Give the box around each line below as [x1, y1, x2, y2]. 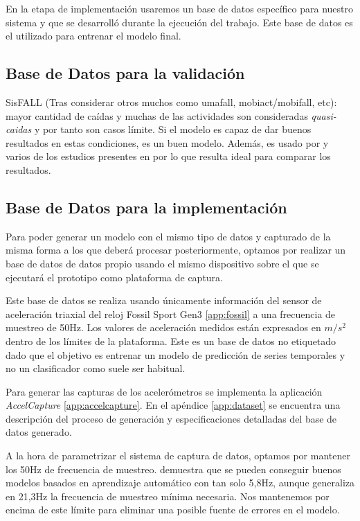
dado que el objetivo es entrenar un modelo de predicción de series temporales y [6, 347, 345, 362]
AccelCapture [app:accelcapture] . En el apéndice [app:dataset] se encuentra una [6, 398, 341, 412]
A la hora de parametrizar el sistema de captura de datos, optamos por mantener [6, 448, 350, 463]
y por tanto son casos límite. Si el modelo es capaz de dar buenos [34, 122, 312, 136]
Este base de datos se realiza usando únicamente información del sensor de [6, 293, 322, 308]
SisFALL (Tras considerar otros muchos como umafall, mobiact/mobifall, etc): [6, 94, 337, 109]
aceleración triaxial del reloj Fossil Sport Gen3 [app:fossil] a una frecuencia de [6, 306, 336, 321]
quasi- [311, 108, 336, 123]
